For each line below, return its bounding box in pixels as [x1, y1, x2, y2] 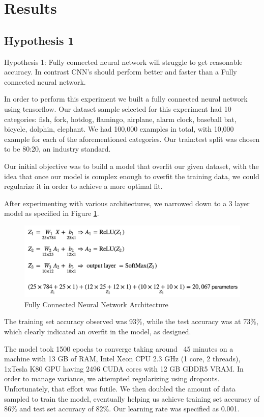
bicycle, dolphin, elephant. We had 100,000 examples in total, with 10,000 [4, 124, 234, 134]
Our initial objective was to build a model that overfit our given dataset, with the [4, 160, 259, 171]
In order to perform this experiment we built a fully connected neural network [4, 93, 248, 104]
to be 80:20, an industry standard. [4, 143, 111, 154]
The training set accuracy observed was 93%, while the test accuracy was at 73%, [4, 316, 258, 327]
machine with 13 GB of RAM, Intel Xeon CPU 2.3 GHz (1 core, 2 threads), [4, 353, 241, 364]
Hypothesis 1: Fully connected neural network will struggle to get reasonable [4, 56, 243, 67]
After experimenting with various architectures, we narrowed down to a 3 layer [4, 198, 250, 208]
